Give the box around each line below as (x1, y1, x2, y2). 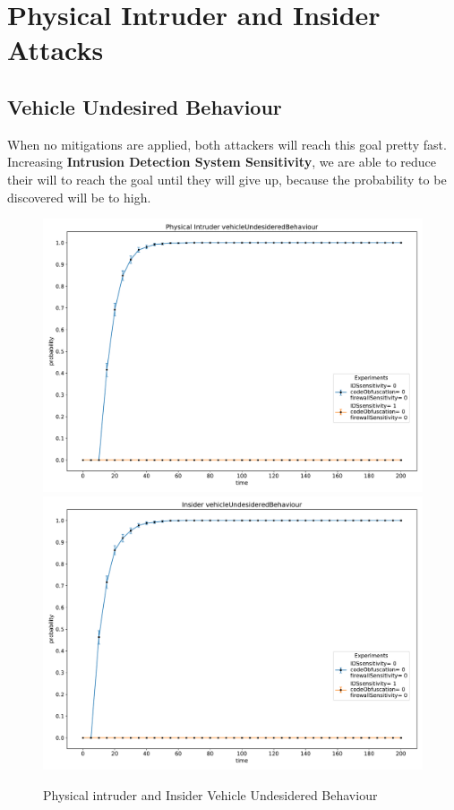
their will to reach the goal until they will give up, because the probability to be (7, 169, 447, 188)
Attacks (7, 31, 104, 68)
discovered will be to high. (7, 187, 151, 206)
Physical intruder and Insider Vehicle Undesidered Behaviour (43, 785, 378, 804)
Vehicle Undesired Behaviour (7, 92, 282, 120)
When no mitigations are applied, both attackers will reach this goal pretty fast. (7, 134, 447, 153)
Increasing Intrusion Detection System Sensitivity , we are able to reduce (7, 152, 437, 171)
